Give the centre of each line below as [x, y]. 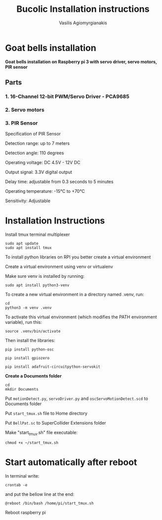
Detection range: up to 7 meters [38, 143]
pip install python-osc [30, 349]
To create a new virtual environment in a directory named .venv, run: [75, 295]
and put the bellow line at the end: [40, 494]
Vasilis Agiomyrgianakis [83, 23]
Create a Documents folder [33, 376]
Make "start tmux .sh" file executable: [41, 433]
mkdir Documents [22, 390]
